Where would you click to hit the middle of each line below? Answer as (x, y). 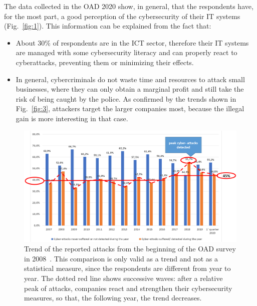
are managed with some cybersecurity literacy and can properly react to (126, 52)
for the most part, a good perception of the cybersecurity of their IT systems (122, 16)
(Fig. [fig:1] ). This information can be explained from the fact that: (108, 26)
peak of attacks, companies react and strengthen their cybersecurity (128, 288)
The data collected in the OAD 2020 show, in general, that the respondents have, (129, 6)
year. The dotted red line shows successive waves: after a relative (123, 278)
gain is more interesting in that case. (72, 118)
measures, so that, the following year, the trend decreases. (113, 298)
